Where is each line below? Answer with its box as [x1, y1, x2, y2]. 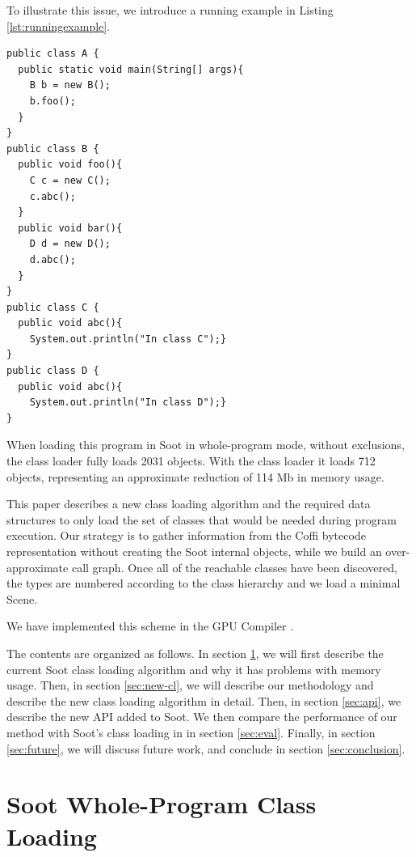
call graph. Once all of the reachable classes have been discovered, [71, 558, 397, 575]
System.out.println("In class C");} [29, 333, 227, 345]
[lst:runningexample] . [6, 17, 111, 34]
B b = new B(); [29, 79, 111, 91]
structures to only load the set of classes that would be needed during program [6, 511, 397, 528]
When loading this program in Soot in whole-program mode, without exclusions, [6, 436, 405, 453]
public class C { [6, 301, 99, 313]
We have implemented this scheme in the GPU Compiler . [6, 617, 294, 634]
